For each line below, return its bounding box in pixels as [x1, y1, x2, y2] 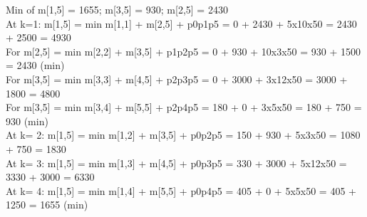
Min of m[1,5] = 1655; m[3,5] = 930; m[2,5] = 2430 [6, 2, 228, 16]
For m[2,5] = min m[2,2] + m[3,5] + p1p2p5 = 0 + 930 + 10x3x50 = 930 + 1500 [6, 43, 361, 58]
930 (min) [6, 113, 48, 128]
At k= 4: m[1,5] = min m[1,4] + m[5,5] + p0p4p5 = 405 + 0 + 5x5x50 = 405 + [6, 183, 356, 198]
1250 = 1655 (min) [6, 197, 88, 212]
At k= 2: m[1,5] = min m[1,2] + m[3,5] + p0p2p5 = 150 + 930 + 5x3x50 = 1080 [6, 127, 361, 142]
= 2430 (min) [6, 58, 65, 73]
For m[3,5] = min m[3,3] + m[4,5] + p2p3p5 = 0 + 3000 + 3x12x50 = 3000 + [6, 71, 348, 86]
